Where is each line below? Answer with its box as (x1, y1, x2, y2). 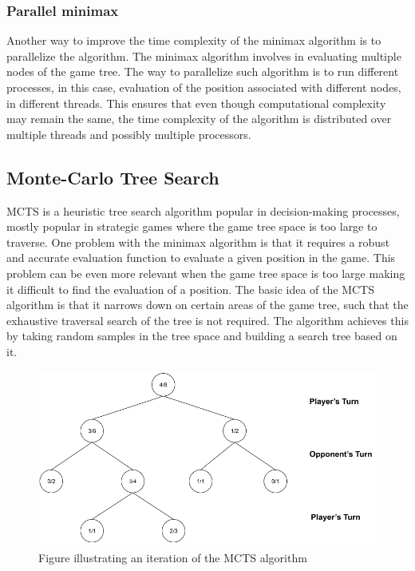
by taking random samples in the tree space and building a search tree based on (6, 327, 397, 344)
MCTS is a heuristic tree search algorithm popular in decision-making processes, (6, 202, 400, 219)
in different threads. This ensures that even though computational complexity (6, 94, 386, 111)
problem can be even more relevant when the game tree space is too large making (6, 264, 405, 281)
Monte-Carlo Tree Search (6, 165, 219, 189)
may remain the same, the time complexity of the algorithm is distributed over (6, 110, 392, 127)
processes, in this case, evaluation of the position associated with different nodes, (6, 79, 401, 95)
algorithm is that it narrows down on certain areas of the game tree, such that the (6, 296, 409, 313)
